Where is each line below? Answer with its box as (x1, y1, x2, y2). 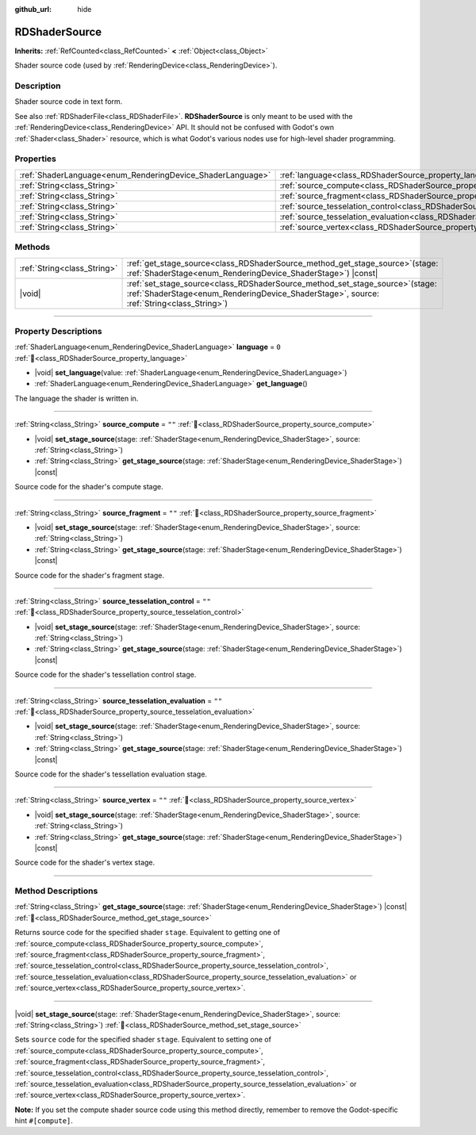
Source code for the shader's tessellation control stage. (14, 670, 197, 680)
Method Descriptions (14, 885, 98, 896)
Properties (14, 153, 57, 164)
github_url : (14, 5, 52, 13)
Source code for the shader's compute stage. (14, 482, 163, 492)
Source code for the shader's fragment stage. (14, 570, 165, 580)
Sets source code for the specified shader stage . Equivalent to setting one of (14, 1035, 271, 1045)
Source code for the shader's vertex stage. (14, 857, 155, 868)
